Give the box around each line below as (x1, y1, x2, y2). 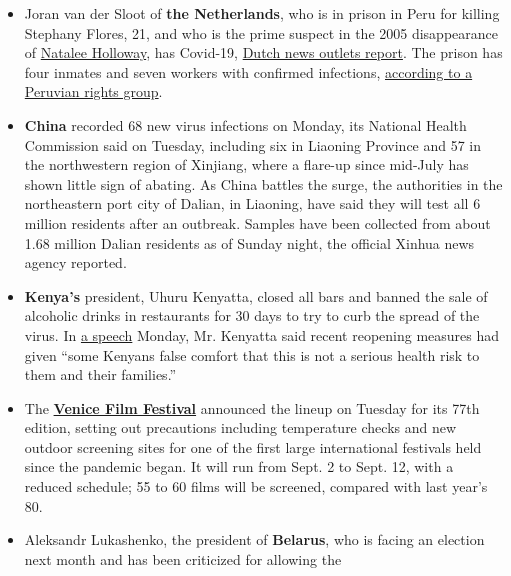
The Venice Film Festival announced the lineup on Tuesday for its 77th (24, 397, 480, 418)
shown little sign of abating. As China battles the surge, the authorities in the (24, 173, 503, 194)
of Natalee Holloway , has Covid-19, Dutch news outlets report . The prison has (24, 42, 503, 63)
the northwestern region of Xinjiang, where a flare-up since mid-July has (24, 154, 469, 175)
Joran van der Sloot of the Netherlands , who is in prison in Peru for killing (24, 3, 500, 23)
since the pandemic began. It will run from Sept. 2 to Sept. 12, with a (24, 456, 454, 477)
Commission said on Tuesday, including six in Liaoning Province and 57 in (24, 134, 482, 155)
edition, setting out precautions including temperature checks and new (24, 417, 457, 438)
